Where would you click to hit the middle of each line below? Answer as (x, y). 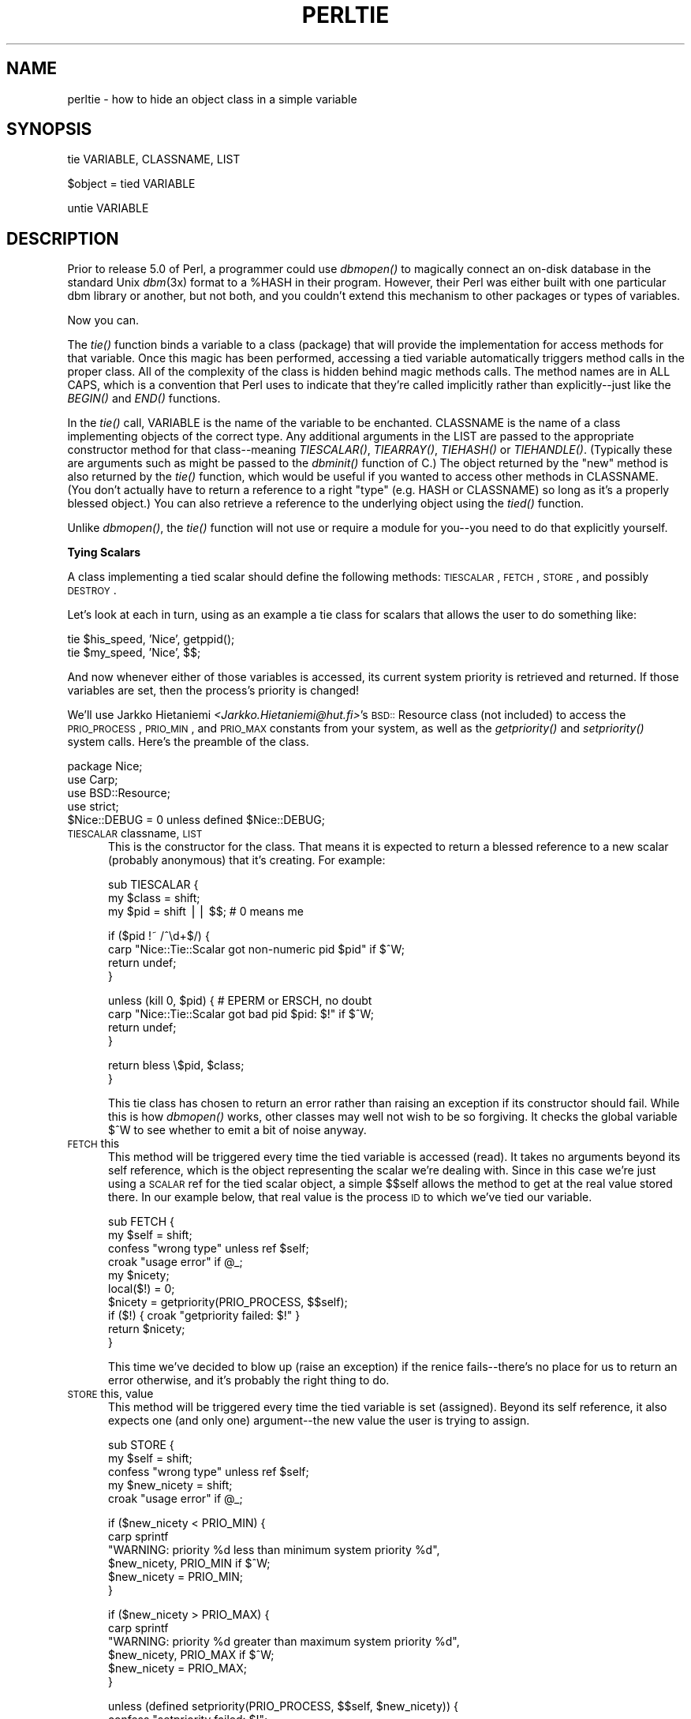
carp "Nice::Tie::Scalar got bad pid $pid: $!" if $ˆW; (241, 1014)
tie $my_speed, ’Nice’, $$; (134, 653)
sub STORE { (141, 1445)
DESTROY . (92, 590)
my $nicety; (139, 1275)
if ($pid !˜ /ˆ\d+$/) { (159, 936)
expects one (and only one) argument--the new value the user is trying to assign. (319, 1421)
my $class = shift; (154, 898)
